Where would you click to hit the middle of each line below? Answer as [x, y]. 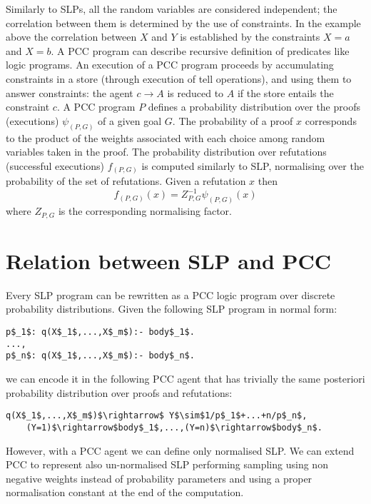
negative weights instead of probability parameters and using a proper [159, 478]
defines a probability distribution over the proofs [254, 107]
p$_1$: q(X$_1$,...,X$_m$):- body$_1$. [100, 332]
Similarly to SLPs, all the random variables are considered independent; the [172, 9]
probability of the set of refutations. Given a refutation [126, 181]
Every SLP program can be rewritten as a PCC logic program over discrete [171, 294]
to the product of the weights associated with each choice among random [166, 137]
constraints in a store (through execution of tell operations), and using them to [179, 78]
